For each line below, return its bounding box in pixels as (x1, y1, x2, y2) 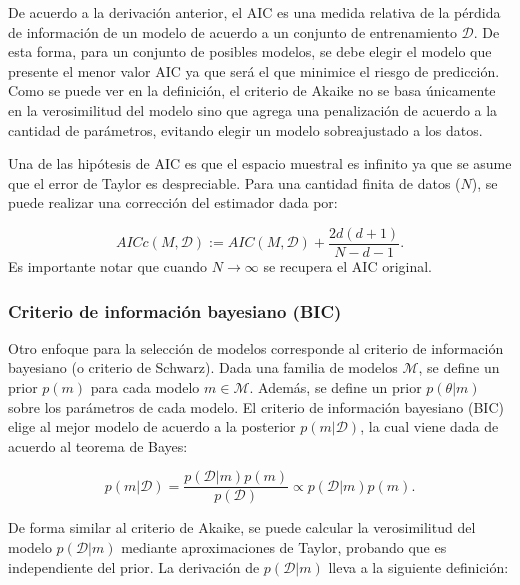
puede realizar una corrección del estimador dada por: (8, 192, 338, 213)
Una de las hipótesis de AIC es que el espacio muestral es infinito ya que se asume (8, 153, 512, 174)
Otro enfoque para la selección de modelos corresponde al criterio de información (8, 337, 504, 358)
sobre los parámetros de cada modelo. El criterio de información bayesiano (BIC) (8, 396, 504, 417)
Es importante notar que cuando (8, 256, 208, 276)
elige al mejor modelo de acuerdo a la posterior (8, 416, 296, 437)
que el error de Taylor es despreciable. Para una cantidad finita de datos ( (8, 172, 461, 193)
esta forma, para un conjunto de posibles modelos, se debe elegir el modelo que (8, 41, 492, 62)
